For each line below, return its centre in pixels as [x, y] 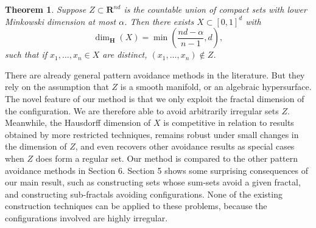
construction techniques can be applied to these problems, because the [136, 206]
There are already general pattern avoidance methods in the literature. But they [155, 74]
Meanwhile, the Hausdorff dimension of [78, 123]
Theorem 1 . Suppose [46, 9]
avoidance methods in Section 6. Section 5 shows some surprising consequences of [157, 170]
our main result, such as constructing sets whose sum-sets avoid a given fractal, [153, 182]
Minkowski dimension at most [61, 21]
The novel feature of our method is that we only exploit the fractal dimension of [155, 98]
